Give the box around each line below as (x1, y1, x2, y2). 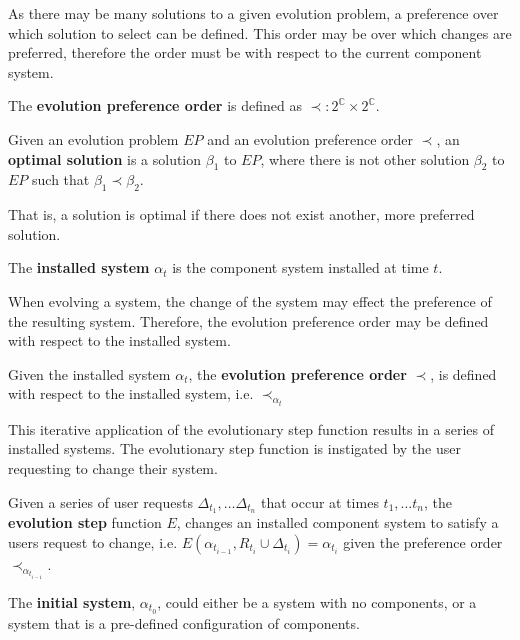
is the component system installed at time (172, 257, 429, 278)
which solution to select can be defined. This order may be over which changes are (8, 22, 512, 43)
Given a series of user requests (8, 491, 193, 512)
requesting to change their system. (8, 457, 218, 478)
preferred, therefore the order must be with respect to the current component (8, 42, 482, 63)
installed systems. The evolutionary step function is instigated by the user (8, 438, 461, 459)
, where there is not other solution (260, 148, 470, 169)
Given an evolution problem (8, 128, 179, 149)
